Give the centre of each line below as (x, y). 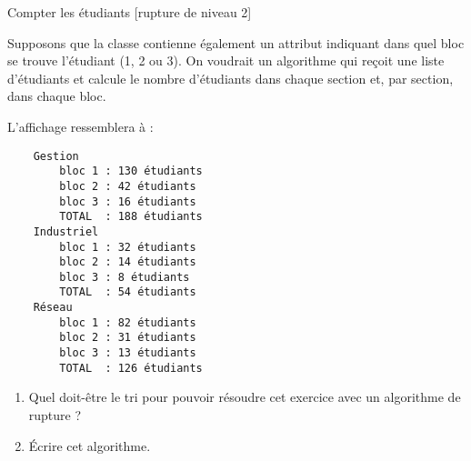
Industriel (66, 231)
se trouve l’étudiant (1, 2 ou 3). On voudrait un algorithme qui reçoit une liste (226, 60)
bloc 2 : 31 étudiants (128, 338)
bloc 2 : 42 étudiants (128, 186)
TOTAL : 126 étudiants (131, 368)
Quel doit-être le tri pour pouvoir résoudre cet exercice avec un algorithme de (245, 397)
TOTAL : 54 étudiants (128, 292)
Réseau (53, 308)
